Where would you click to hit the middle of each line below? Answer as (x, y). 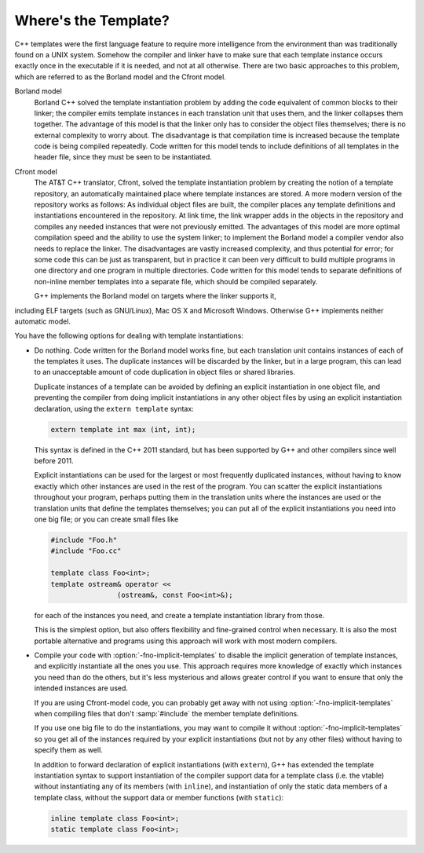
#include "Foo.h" (84, 540)
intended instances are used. (81, 688)
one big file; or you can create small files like (106, 519)
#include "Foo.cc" (86, 551)
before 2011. (54, 461)
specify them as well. (69, 750)
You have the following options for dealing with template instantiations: (129, 336)
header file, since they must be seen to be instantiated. (123, 157)
